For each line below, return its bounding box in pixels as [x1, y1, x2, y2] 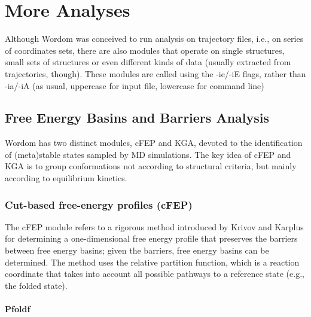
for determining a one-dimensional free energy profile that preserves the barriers [5, 232, 298, 245]
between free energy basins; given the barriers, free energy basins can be [5, 244, 269, 257]
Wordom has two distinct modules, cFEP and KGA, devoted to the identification [5, 136, 303, 149]
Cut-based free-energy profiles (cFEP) [5, 197, 193, 212]
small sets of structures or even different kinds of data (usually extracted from [5, 56, 291, 68]
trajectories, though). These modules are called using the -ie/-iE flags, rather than [5, 67, 306, 80]
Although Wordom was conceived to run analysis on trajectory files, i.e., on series [5, 32, 304, 45]
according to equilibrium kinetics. [5, 172, 127, 184]
